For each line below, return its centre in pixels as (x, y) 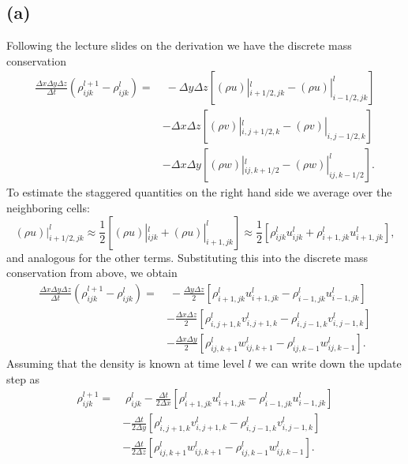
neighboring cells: (48, 208)
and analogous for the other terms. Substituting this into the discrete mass (187, 257)
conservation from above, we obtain (92, 273)
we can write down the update (328, 363)
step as (23, 378)
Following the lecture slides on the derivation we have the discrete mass (179, 45)
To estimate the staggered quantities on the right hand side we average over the (199, 192)
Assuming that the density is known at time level (125, 363)
